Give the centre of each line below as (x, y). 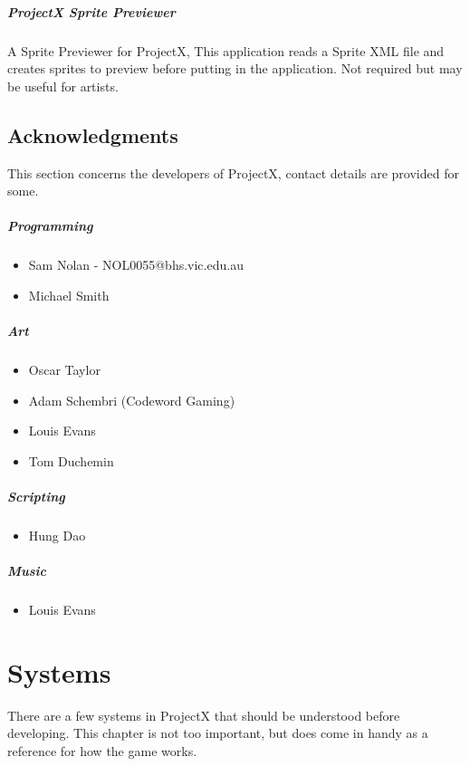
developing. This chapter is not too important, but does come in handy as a (218, 733)
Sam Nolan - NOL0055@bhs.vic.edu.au (136, 265)
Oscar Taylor (64, 370)
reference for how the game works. (102, 751)
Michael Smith (69, 295)
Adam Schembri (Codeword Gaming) (132, 400)
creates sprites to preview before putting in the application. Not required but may (235, 68)
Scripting (36, 497)
